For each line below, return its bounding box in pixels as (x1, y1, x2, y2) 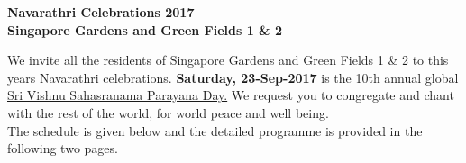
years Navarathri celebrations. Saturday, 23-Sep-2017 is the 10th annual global (7, 68, 459, 86)
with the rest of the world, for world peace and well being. (7, 103, 329, 122)
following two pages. (7, 139, 118, 158)
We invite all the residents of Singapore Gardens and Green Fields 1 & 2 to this (7, 50, 449, 69)
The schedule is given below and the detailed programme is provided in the (7, 121, 423, 140)
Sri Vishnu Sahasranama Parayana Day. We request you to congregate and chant (7, 86, 454, 104)
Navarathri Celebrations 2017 (7, 3, 195, 21)
